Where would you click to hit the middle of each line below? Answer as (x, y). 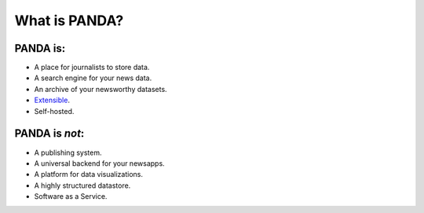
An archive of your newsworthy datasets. (101, 89)
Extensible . (52, 100)
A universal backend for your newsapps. (99, 163)
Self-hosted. (54, 111)
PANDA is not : (49, 134)
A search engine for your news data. (93, 78)
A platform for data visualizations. (88, 174)
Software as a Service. (71, 196)
